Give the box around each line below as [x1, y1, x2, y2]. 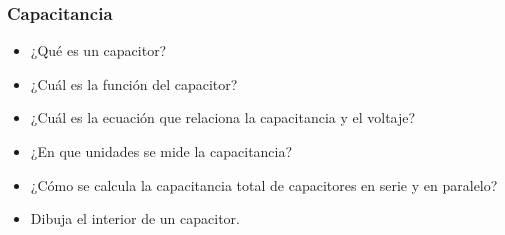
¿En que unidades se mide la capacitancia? [30, 141, 293, 161]
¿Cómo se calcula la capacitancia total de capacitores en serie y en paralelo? [30, 174, 498, 195]
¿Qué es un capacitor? [30, 40, 167, 61]
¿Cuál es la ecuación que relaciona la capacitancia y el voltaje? [30, 107, 416, 128]
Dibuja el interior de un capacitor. [30, 208, 240, 229]
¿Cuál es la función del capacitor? [30, 73, 238, 94]
